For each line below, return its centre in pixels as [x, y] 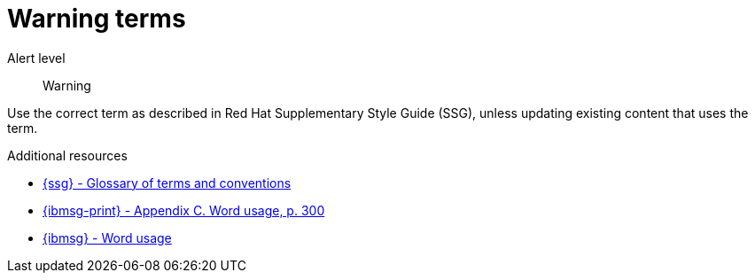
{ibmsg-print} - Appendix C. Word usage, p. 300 [184, 210]
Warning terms [97, 19]
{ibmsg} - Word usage [107, 237]
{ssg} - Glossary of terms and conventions [167, 183]
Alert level [36, 58]
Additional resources [67, 155]
